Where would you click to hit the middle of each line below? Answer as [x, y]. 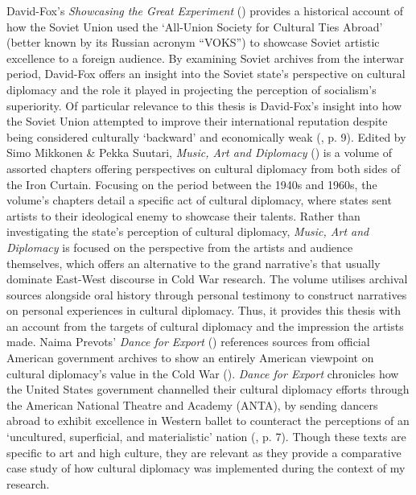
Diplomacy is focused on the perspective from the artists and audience [180, 247]
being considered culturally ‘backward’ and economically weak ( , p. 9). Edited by [206, 136]
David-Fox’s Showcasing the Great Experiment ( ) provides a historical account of [205, 10]
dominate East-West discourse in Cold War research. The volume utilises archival [207, 279]
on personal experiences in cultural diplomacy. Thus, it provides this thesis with [204, 310]
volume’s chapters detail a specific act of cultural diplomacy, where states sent [199, 200]
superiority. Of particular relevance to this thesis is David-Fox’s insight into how [204, 105]
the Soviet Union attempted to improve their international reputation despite [197, 121]
